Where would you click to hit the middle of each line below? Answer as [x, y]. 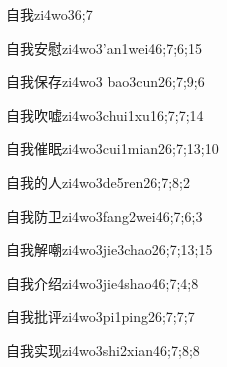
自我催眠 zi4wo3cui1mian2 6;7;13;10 [112, 148]
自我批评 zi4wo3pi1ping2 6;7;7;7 [100, 316]
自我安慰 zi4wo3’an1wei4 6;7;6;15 [104, 47]
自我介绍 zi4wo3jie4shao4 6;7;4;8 [102, 282]
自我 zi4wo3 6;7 [49, 14]
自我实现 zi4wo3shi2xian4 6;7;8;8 [103, 349]
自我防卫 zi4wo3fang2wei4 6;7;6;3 [104, 215]
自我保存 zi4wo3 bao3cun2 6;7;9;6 [105, 81]
